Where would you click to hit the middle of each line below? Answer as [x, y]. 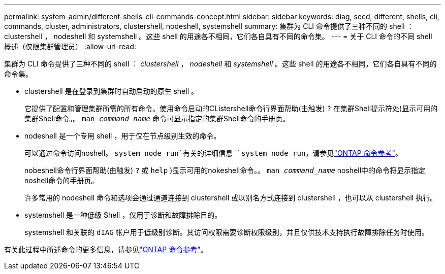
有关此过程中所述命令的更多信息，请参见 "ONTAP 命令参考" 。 [106, 249]
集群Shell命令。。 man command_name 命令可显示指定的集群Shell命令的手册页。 [157, 118]
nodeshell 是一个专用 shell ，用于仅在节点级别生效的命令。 [123, 136]
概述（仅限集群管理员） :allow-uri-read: [70, 46]
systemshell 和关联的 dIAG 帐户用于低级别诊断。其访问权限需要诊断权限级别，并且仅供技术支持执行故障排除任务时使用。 [227, 232]
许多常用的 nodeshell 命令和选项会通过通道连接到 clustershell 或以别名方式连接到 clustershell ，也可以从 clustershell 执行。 [231, 198]
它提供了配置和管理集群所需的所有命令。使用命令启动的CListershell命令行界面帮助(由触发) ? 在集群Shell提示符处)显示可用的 [231, 108]
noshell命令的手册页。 [61, 180]
